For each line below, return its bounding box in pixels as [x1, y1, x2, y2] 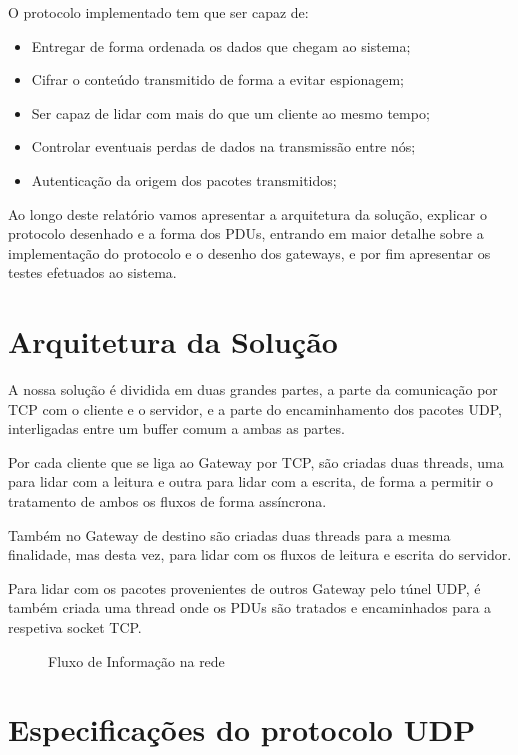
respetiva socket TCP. [8, 617, 142, 637]
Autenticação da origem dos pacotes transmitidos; [31, 169, 337, 190]
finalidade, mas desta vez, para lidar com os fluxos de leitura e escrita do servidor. [8, 544, 512, 565]
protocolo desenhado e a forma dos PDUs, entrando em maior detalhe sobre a [8, 223, 484, 244]
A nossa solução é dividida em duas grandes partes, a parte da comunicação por [8, 379, 498, 400]
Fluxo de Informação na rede [48, 650, 225, 671]
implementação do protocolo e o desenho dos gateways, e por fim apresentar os [8, 242, 491, 263]
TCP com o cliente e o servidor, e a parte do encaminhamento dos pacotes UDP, [8, 398, 502, 419]
